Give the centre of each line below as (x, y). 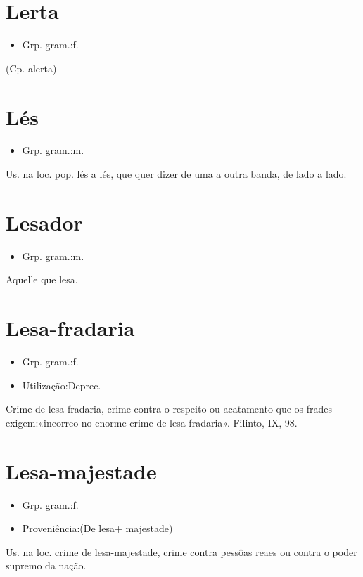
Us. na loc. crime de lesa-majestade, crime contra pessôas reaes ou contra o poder (181, 551)
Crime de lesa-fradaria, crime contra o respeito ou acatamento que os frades (169, 409)
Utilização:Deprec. (62, 385)
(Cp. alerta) (31, 68)
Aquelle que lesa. (42, 279)
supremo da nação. (46, 565)
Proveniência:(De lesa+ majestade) (97, 528)
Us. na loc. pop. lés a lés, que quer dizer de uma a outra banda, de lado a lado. (176, 174)
